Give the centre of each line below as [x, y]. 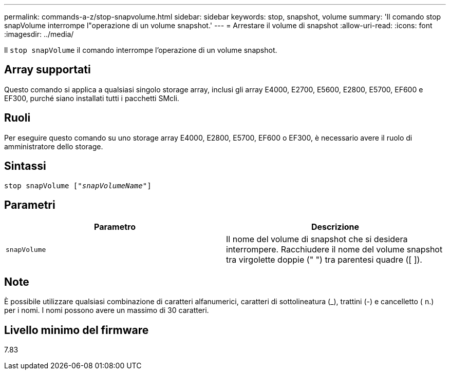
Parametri [30, 205]
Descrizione [335, 227]
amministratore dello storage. [54, 146]
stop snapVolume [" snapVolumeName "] [78, 185]
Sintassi [25, 166]
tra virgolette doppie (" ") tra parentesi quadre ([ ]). [324, 260]
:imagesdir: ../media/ [39, 34]
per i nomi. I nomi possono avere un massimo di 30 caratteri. [107, 310]
